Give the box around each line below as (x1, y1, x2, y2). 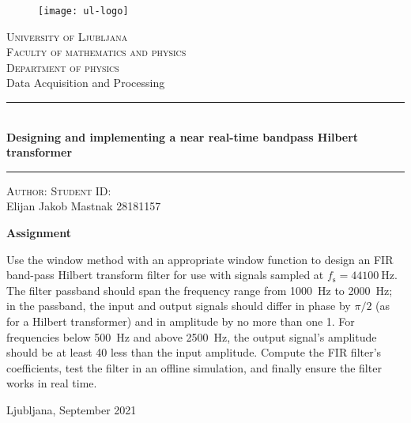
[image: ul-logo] (38, 6, 129, 17)
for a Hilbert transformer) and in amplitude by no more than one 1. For (6, 312, 355, 329)
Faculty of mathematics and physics (6, 43, 187, 60)
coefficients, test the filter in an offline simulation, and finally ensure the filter (6, 359, 382, 376)
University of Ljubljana (6, 28, 128, 44)
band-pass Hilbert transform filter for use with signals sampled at (6, 266, 324, 283)
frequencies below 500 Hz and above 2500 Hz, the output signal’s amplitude (6, 328, 377, 345)
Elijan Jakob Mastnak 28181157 (6, 198, 161, 214)
